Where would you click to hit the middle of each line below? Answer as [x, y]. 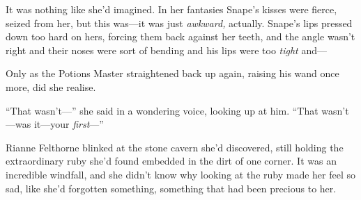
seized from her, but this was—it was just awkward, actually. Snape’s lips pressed [179, 23]
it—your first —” [69, 124]
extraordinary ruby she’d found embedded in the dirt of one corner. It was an [171, 161]
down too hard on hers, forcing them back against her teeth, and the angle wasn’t [180, 36]
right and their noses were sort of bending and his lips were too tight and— [167, 50]
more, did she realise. [51, 86]
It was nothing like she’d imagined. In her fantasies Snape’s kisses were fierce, [171, 9]
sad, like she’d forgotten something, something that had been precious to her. [171, 188]
